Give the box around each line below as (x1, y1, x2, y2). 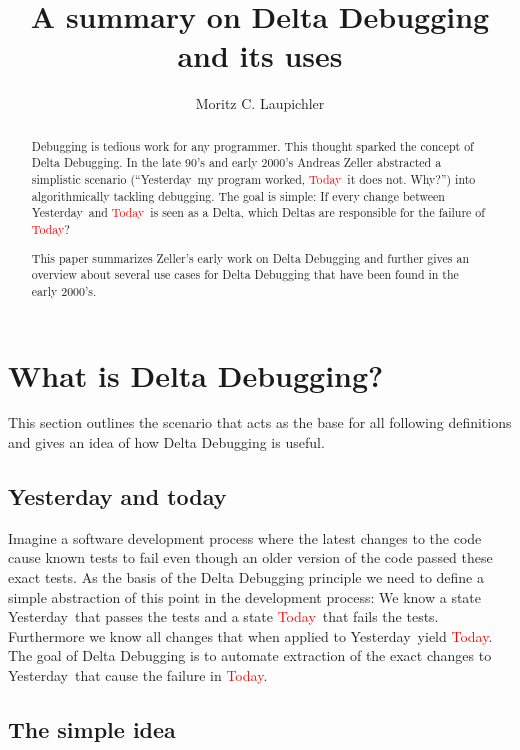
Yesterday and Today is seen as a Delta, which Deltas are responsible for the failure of (31, 204, 485, 221)
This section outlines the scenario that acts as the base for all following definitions (8, 412, 512, 433)
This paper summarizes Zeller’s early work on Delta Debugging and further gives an (31, 249, 470, 266)
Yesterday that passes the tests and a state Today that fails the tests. (8, 606, 439, 627)
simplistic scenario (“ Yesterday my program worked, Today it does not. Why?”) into (31, 171, 476, 188)
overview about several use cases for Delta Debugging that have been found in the (31, 266, 459, 283)
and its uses (177, 35, 343, 76)
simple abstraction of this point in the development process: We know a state (8, 586, 482, 607)
